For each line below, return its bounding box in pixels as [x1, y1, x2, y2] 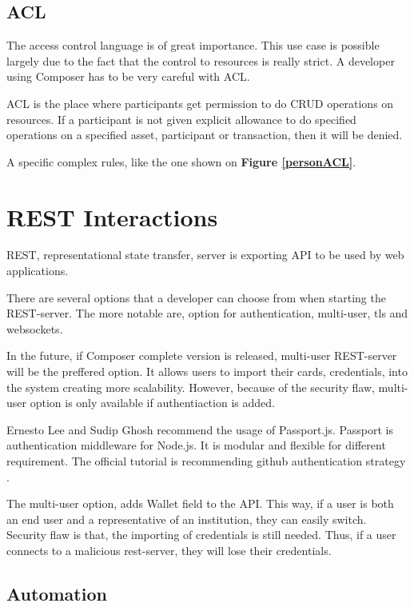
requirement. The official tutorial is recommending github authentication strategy [6, 453, 406, 469]
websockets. [6, 320, 63, 337]
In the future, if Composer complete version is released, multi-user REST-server [6, 347, 397, 364]
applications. [6, 262, 69, 279]
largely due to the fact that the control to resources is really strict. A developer [6, 52, 395, 69]
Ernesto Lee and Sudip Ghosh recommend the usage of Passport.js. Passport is [6, 421, 393, 437]
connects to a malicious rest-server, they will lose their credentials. [6, 541, 332, 558]
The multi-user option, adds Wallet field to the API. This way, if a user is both [6, 495, 394, 512]
